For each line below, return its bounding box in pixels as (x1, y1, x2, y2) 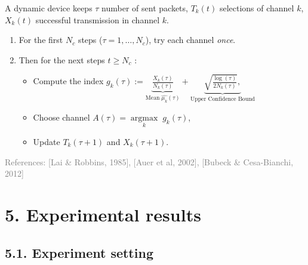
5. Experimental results (5, 202, 201, 226)
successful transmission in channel (35, 13, 160, 26)
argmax (130, 113, 158, 122)
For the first (19, 33, 63, 46)
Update (33, 135, 60, 147)
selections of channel (219, 2, 294, 14)
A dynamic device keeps (5, 2, 93, 14)
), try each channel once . (145, 33, 236, 46)
